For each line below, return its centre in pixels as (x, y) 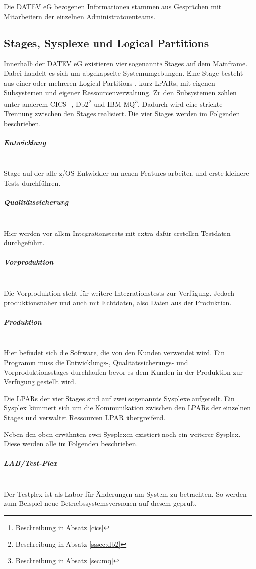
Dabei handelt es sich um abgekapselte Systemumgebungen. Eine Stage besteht (124, 73)
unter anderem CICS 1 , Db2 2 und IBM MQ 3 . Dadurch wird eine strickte (113, 103)
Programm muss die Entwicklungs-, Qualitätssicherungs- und (96, 362)
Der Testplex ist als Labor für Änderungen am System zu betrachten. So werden (125, 493)
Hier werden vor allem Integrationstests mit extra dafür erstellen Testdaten (117, 233)
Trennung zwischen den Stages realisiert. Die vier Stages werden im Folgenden (122, 114)
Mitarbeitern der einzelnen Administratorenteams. (80, 16)
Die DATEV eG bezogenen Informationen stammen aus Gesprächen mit (113, 6)
